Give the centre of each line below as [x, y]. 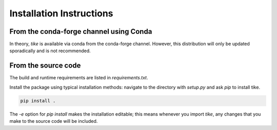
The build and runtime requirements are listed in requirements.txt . [79, 78]
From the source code [45, 66]
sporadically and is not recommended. [50, 51]
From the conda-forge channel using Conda [81, 31]
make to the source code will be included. [54, 121]
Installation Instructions [61, 13]
